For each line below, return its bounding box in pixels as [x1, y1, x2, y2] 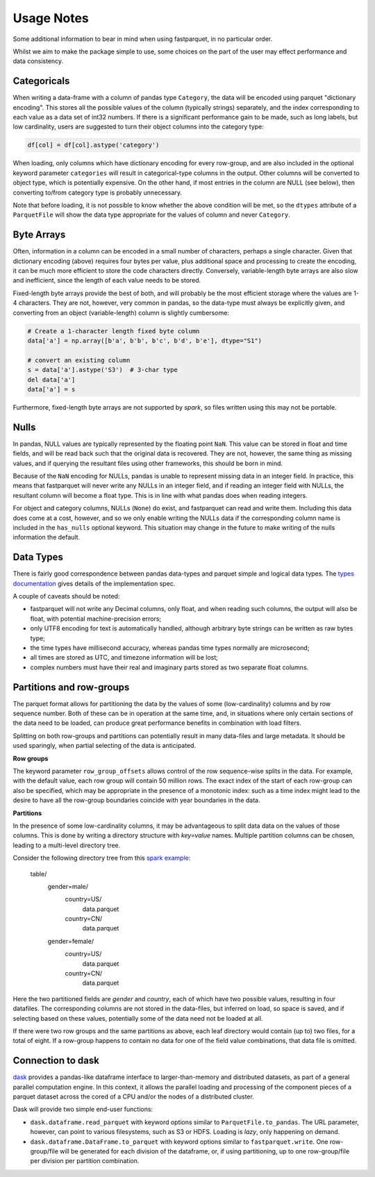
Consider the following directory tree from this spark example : [12, 854, 191, 862]
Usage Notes [12, 10, 90, 26]
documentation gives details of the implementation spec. [12, 579, 176, 587]
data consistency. [12, 57, 64, 65]
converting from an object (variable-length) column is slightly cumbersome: [12, 308, 229, 317]
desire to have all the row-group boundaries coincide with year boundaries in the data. [12, 796, 260, 805]
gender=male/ [47, 882, 89, 890]
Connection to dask [12, 1055, 100, 1067]
